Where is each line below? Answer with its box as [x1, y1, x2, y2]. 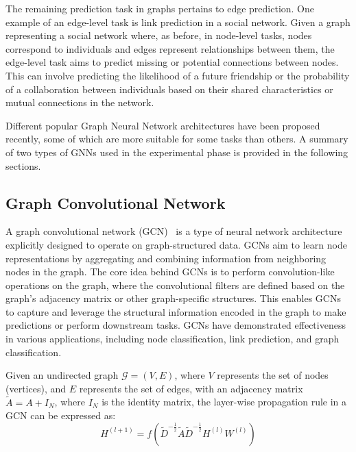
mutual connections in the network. [5, 95, 154, 110]
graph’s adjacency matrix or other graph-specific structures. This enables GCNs [5, 291, 341, 305]
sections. [5, 158, 41, 173]
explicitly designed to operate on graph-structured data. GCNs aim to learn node [5, 237, 347, 251]
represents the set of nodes [217, 368, 329, 382]
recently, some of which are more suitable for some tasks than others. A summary [5, 131, 348, 146]
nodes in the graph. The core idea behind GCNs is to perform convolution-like [5, 264, 335, 279]
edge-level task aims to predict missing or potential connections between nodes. [5, 55, 339, 69]
